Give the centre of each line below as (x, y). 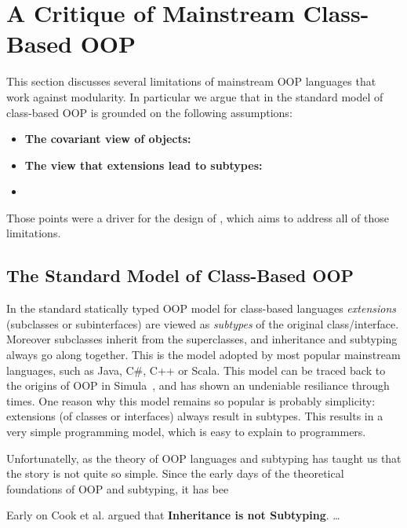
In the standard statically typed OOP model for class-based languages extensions (202, 308)
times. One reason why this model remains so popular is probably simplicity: (191, 400)
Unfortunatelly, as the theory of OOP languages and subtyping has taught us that (204, 458)
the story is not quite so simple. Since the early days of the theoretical (175, 473)
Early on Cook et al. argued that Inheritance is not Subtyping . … (173, 515)
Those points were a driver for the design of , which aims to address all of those (198, 217)
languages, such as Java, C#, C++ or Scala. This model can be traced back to (196, 370)
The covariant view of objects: (108, 139)
